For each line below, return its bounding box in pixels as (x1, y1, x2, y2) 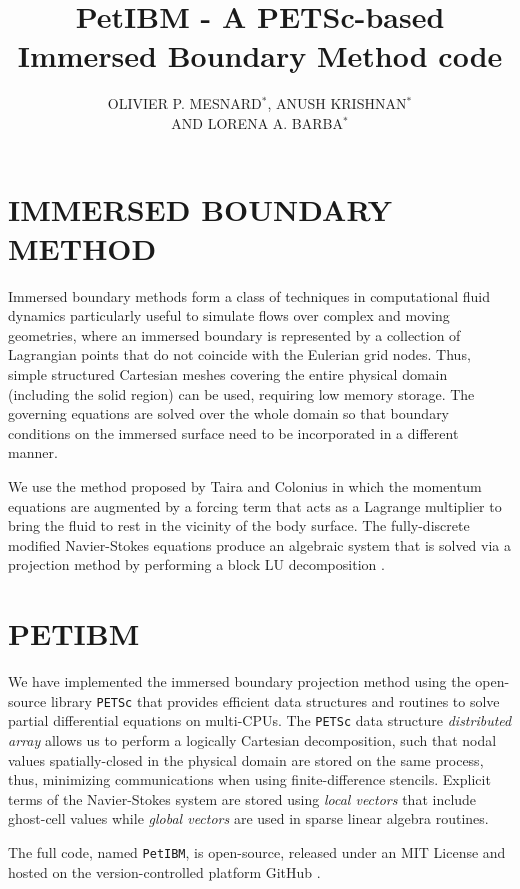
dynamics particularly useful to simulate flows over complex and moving (8, 305, 450, 326)
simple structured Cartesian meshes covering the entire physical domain (8, 364, 448, 384)
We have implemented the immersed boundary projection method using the (8, 671, 471, 692)
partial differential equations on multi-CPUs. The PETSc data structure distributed (8, 710, 512, 731)
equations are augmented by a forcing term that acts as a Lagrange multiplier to (8, 495, 502, 516)
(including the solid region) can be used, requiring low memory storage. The (8, 383, 475, 404)
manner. (8, 442, 58, 463)
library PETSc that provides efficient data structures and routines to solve (50, 690, 500, 711)
